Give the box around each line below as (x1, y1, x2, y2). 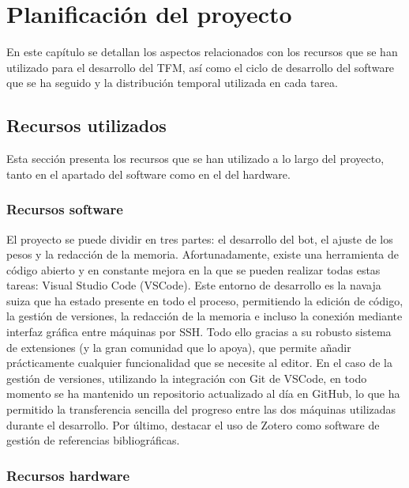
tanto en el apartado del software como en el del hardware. (6, 165, 291, 182)
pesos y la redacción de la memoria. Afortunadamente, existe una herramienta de (6, 246, 400, 263)
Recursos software (6, 199, 123, 219)
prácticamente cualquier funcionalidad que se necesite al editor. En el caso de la (6, 354, 392, 371)
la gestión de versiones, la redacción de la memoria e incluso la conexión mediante (6, 308, 403, 324)
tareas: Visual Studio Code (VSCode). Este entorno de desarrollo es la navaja (6, 277, 381, 293)
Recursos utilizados (6, 113, 167, 138)
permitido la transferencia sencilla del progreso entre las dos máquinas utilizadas (6, 401, 396, 418)
